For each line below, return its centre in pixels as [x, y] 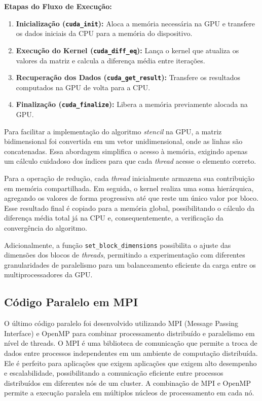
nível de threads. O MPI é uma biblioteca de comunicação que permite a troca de [131, 343]
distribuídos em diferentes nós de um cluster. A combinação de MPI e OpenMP [127, 382]
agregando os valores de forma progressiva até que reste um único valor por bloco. [131, 198]
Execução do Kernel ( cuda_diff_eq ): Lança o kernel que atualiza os [127, 50]
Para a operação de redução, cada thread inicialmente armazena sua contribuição [129, 178]
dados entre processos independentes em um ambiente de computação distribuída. [131, 353]
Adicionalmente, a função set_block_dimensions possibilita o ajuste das [118, 245]
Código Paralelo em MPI [71, 302]
